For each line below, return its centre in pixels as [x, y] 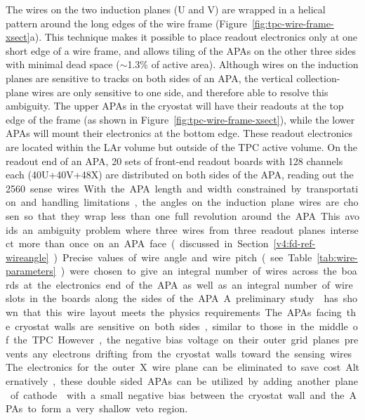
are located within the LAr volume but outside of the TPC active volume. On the [182, 146]
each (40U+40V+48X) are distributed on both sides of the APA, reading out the [180, 175]
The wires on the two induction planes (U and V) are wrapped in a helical [166, 9]
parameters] [31, 271]
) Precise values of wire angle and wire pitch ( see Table [183, 257]
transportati [332, 188]
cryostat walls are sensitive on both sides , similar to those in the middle [181, 326]
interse [344, 229]
